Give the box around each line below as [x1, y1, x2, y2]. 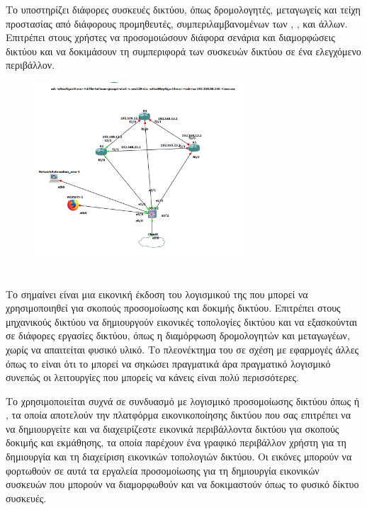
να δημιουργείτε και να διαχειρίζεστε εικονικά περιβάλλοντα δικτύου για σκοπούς [6, 421, 339, 436]
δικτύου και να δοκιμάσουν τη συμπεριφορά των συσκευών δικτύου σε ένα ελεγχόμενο [6, 43, 361, 58]
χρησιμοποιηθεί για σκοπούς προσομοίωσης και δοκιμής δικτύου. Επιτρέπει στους [6, 300, 341, 315]
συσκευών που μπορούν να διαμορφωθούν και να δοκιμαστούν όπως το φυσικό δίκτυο [6, 477, 359, 492]
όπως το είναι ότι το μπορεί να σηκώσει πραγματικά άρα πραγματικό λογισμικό [6, 356, 331, 370]
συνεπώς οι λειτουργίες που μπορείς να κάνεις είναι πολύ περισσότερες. [6, 370, 300, 385]
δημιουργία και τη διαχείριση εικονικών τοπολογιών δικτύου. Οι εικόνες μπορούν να [6, 449, 352, 464]
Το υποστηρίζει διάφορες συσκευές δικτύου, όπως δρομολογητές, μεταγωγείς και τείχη [6, 2, 361, 16]
